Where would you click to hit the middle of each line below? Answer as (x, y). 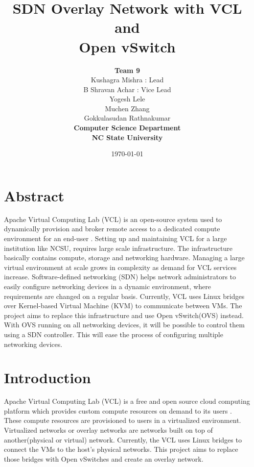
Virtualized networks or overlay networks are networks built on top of (108, 430)
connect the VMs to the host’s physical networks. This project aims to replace (121, 449)
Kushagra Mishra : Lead (127, 80)
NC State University (127, 137)
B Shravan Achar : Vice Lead (127, 89)
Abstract (34, 195)
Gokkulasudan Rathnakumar (127, 118)
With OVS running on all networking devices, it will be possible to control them (124, 325)
